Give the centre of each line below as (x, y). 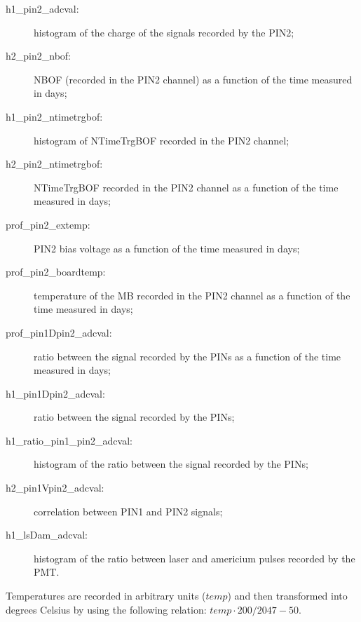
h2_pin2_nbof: (38, 56)
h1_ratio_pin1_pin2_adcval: (69, 440)
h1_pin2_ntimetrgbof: (54, 116)
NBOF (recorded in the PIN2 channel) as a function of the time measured (193, 79)
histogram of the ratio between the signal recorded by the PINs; (171, 464)
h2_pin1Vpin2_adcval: (55, 488)
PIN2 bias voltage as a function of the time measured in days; (167, 248)
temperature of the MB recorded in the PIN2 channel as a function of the (192, 295)
